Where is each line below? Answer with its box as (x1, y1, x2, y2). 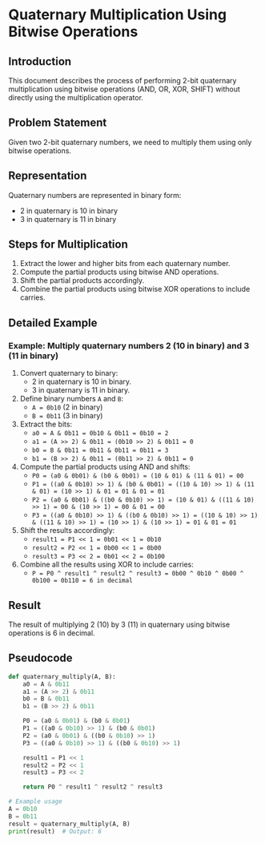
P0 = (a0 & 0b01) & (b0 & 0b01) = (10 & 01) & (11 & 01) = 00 (31, 472, 244, 480)
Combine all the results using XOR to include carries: (19, 559, 195, 570)
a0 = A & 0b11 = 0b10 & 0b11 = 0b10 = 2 (31, 430, 169, 438)
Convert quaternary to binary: (19, 369, 118, 378)
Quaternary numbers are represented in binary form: (8, 190, 182, 200)
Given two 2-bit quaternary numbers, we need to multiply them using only (8, 137, 252, 147)
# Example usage (8, 797, 62, 806)
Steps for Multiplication (8, 238, 128, 252)
